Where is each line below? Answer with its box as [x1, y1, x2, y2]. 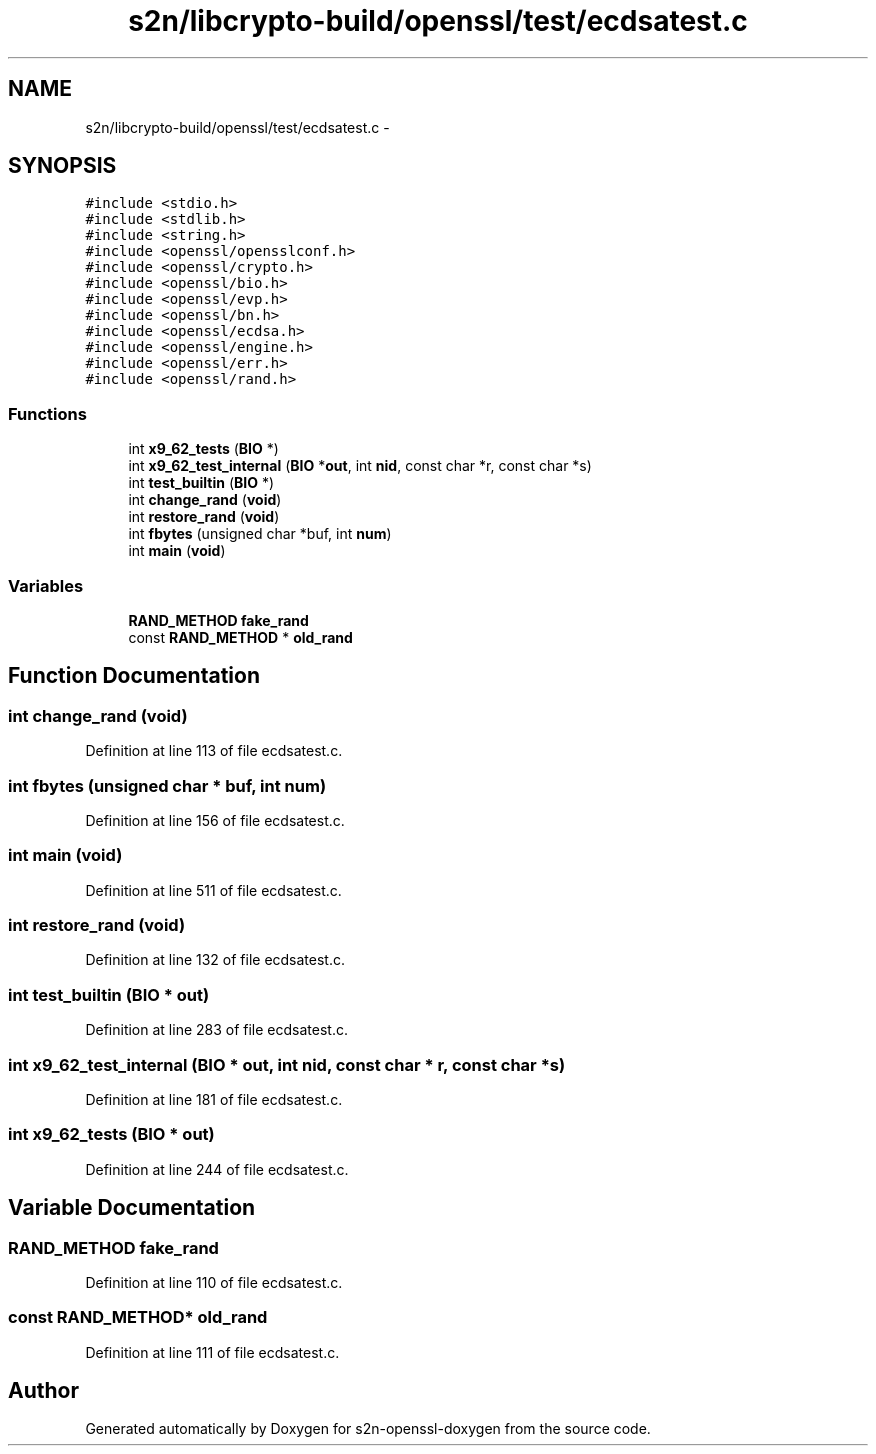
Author [8, 1378, 79, 1404]
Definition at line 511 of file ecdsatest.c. [85, 881, 342, 899]
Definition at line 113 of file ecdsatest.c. [85, 742, 343, 760]
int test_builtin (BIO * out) [8, 984, 210, 1005]
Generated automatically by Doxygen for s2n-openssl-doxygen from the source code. [85, 1420, 651, 1438]
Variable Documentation [8, 1195, 256, 1221]
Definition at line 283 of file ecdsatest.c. [85, 1021, 348, 1039]
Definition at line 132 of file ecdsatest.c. [85, 951, 346, 969]
